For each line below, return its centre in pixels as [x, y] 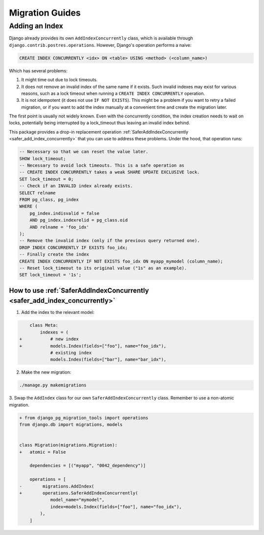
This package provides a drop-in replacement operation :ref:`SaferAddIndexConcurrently [99, 132]
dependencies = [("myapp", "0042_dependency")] [88, 466]
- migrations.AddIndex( [57, 486]
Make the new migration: [46, 372]
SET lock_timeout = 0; [46, 179]
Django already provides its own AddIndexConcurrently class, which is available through [101, 38]
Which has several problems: [38, 70]
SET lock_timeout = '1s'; [50, 275]
